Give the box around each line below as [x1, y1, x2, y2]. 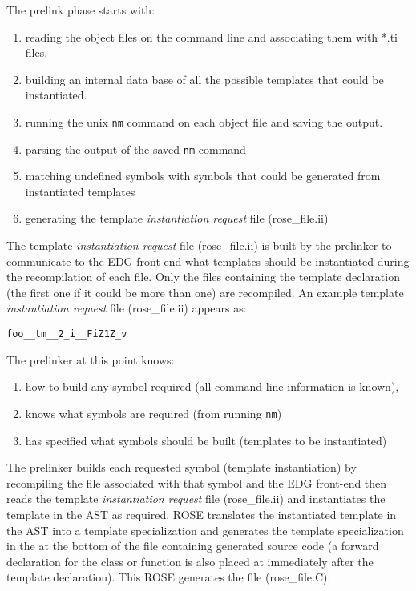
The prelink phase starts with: [6, 2, 155, 18]
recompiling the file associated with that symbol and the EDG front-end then [6, 474, 387, 491]
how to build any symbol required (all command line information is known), [25, 378, 399, 395]
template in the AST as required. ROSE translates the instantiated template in [6, 505, 397, 522]
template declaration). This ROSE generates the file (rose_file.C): [6, 569, 331, 585]
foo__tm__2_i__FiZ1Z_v [6, 328, 127, 340]
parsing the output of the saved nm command [25, 140, 246, 157]
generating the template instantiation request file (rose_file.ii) [25, 210, 329, 227]
